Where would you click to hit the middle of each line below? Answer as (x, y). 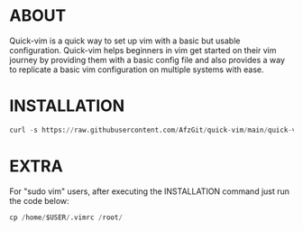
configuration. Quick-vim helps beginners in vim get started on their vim (143, 50)
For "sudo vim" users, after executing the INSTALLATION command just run (150, 191)
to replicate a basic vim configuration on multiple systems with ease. (137, 69)
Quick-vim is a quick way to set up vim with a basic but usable (125, 41)
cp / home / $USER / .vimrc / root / (66, 217)
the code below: (39, 200)
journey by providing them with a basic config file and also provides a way (147, 60)
